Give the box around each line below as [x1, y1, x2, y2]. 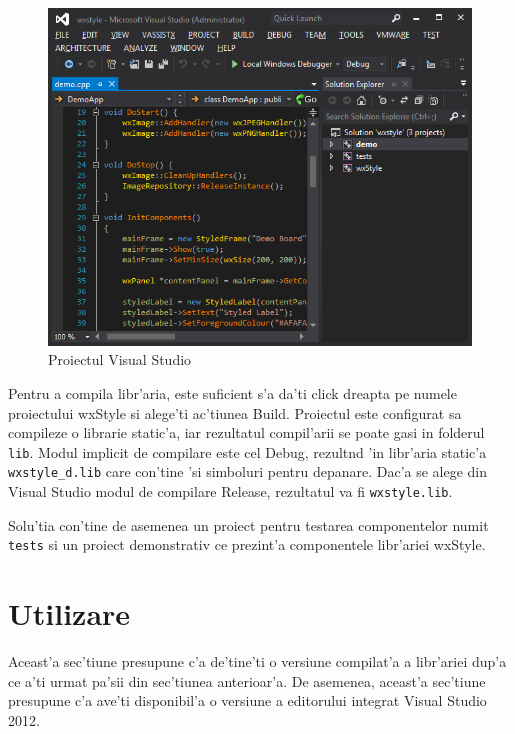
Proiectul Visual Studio [48, 349, 192, 370]
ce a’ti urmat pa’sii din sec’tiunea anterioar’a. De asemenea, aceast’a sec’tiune [8, 670, 486, 691]
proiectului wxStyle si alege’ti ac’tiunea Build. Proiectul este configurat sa [8, 402, 462, 423]
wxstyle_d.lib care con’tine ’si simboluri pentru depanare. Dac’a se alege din [8, 461, 488, 482]
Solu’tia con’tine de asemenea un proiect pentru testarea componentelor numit [8, 514, 489, 535]
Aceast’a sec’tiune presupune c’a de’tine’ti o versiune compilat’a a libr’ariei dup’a [8, 651, 507, 672]
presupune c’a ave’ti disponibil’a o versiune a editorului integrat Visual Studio [8, 690, 487, 711]
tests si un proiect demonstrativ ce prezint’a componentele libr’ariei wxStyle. [8, 534, 486, 555]
